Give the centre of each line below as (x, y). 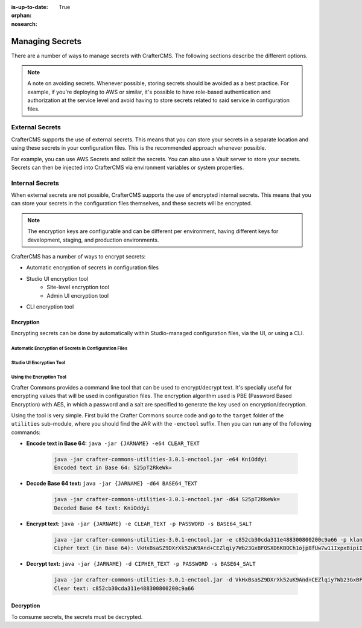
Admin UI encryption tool (78, 295)
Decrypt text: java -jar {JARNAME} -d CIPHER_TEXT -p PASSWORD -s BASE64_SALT (141, 564)
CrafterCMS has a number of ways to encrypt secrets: (78, 257)
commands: (26, 432)
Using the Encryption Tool (39, 377)
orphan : (21, 16)
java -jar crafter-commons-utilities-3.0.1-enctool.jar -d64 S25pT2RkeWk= (167, 499)
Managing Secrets (46, 41)
